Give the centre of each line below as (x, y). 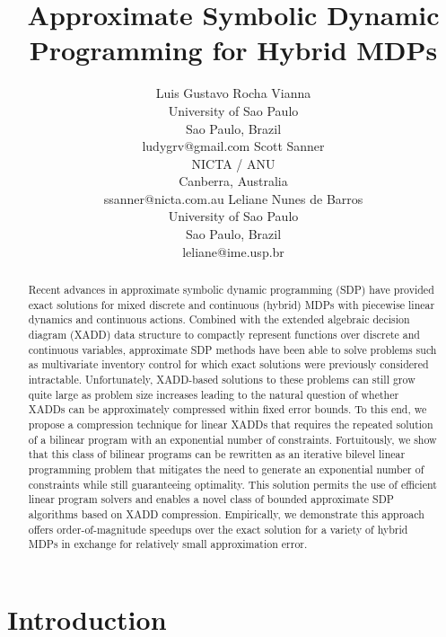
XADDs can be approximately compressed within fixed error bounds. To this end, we (227, 409)
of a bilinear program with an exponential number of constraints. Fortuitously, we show (232, 439)
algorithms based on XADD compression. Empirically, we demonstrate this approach (226, 513)
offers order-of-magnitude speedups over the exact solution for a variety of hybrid (218, 529)
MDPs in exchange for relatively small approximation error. (168, 544)
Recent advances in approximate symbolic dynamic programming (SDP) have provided (231, 290)
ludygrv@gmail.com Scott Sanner (233, 146)
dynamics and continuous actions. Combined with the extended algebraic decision (219, 319)
